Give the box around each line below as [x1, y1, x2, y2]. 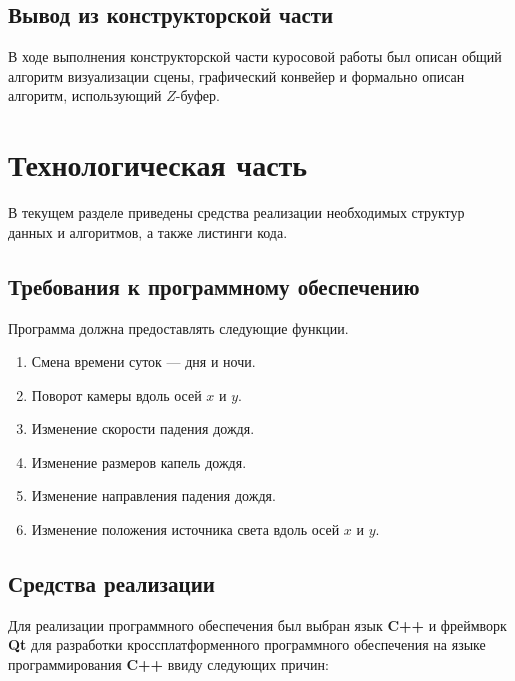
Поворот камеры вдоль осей [31, 384, 202, 405]
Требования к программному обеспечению [8, 270, 420, 301]
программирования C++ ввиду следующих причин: [8, 654, 329, 675]
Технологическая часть [8, 144, 308, 185]
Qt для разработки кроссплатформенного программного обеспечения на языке [8, 634, 486, 655]
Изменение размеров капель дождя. [31, 451, 247, 472]
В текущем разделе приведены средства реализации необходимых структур [8, 202, 465, 223]
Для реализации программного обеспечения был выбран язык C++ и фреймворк [8, 614, 507, 635]
